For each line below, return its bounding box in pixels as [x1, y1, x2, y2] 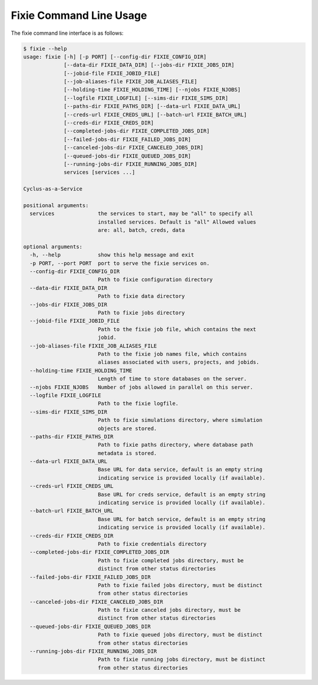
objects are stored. [97, 425, 157, 432]
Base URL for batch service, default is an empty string [97, 516, 266, 522]
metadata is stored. [97, 450, 157, 457]
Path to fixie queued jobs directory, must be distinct [97, 631, 263, 638]
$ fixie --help [23, 45, 67, 52]
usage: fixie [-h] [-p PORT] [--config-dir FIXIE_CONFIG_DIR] [23, 53, 207, 60]
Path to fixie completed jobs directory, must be [97, 557, 244, 563]
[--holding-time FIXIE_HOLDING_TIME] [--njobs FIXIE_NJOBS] [64, 86, 241, 93]
